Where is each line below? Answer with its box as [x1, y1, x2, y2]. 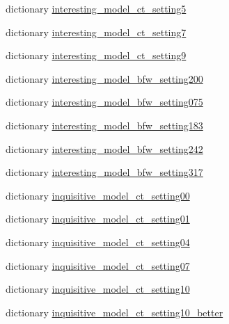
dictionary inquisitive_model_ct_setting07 [6, 258, 190, 273]
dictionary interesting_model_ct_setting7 [6, 24, 187, 39]
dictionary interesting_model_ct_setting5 [6, 1, 187, 15]
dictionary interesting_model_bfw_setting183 [6, 118, 203, 132]
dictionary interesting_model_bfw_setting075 [6, 95, 203, 109]
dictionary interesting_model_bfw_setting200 [6, 71, 203, 86]
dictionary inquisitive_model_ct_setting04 [6, 234, 190, 249]
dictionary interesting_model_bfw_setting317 [6, 165, 203, 179]
